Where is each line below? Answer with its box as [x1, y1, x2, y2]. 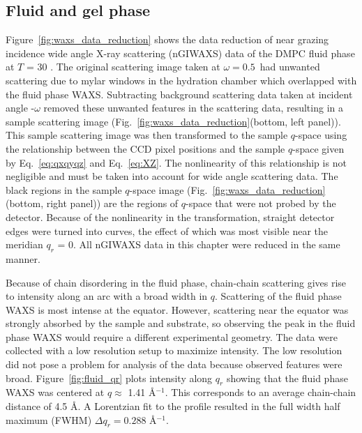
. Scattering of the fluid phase [215, 289, 342, 303]
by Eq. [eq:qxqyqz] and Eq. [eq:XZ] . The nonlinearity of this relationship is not [6, 155, 347, 169]
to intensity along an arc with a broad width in [6, 289, 208, 303]
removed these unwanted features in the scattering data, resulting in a [43, 100, 343, 115]
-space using [295, 128, 347, 142]
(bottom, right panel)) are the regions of [6, 196, 179, 211]
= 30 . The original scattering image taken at [26, 59, 220, 74]
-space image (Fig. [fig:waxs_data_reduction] [129, 182, 326, 197]
